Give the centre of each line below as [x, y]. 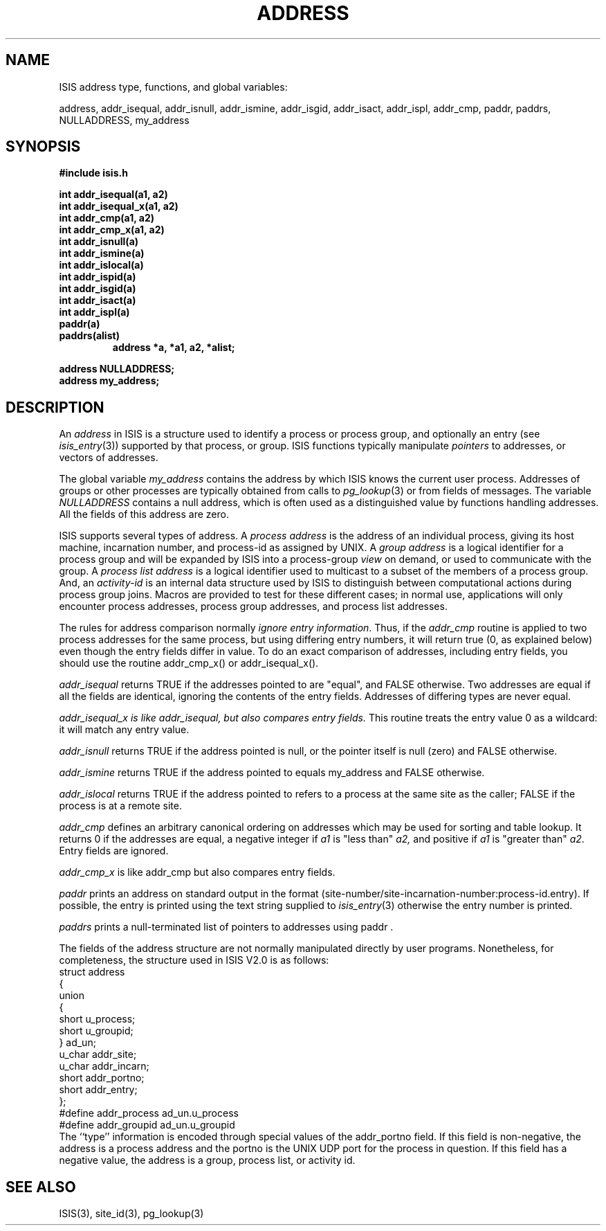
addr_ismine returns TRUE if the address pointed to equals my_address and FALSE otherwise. [272, 773]
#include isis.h [93, 173]
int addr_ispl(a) [94, 312]
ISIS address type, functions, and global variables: [173, 87]
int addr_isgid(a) [98, 289]
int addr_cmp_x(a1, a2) [112, 230]
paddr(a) [80, 324]
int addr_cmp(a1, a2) [107, 218]
